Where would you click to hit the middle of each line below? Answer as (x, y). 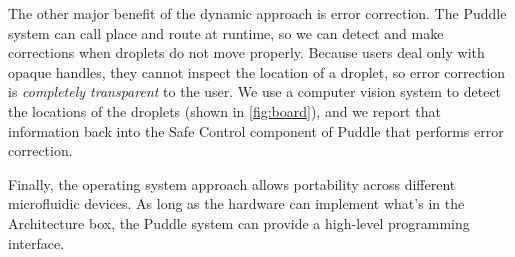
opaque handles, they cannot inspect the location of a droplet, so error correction (257, 71)
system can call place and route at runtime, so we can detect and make (226, 32)
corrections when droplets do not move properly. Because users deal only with (246, 52)
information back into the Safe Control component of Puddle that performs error (256, 130)
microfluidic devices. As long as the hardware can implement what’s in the (236, 203)
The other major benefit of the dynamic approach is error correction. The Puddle (257, 13)
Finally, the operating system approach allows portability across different (232, 183)
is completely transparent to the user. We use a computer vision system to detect (255, 91)
